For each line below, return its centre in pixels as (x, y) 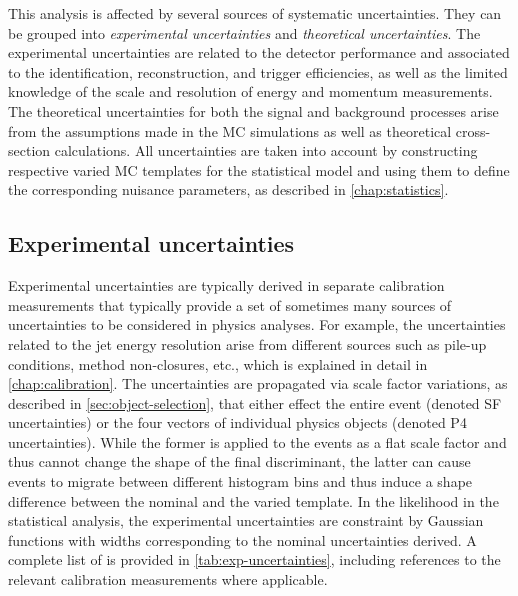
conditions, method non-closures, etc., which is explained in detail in (218, 363)
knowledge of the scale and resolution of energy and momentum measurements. (250, 91)
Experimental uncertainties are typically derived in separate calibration (226, 285)
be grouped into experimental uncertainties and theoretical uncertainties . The (244, 32)
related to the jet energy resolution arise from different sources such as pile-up (247, 343)
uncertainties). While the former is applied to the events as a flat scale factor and (257, 441)
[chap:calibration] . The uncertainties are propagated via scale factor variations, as (258, 383)
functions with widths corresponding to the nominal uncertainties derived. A (242, 539)
